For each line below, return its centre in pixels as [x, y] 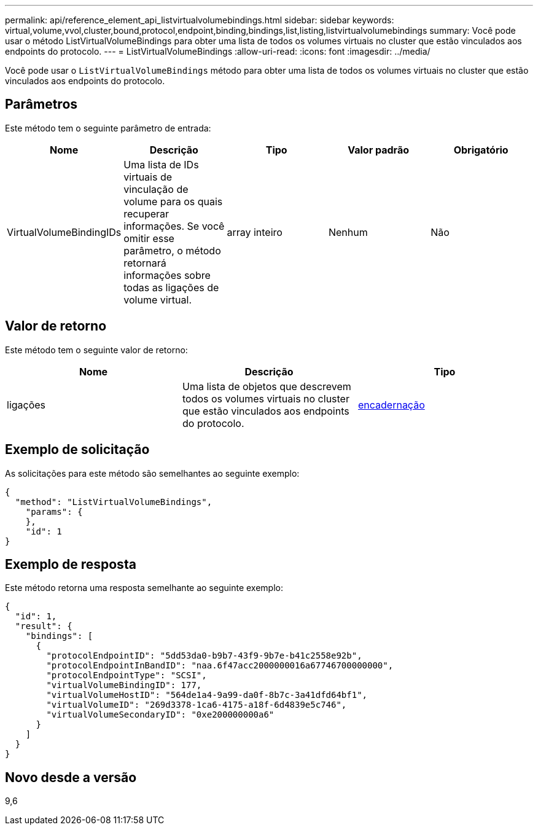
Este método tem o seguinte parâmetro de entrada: [108, 128]
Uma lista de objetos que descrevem [267, 386]
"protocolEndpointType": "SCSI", [127, 675]
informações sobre [167, 275]
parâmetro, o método [172, 250]
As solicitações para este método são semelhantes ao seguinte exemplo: [152, 473]
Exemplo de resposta [71, 564]
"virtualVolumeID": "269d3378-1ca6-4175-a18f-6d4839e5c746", [197, 705]
